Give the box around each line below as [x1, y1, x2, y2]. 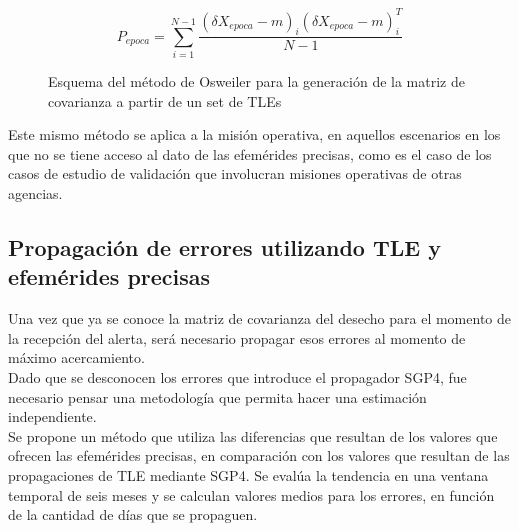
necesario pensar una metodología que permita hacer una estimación [8, 386, 427, 407]
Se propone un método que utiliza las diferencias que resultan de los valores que [8, 425, 498, 446]
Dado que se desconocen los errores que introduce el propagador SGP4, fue [8, 367, 467, 387]
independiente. [8, 406, 97, 427]
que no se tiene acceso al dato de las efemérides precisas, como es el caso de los [8, 143, 492, 164]
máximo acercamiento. [8, 347, 145, 368]
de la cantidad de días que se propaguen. [8, 504, 258, 525]
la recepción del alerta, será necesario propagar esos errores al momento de [8, 327, 466, 348]
